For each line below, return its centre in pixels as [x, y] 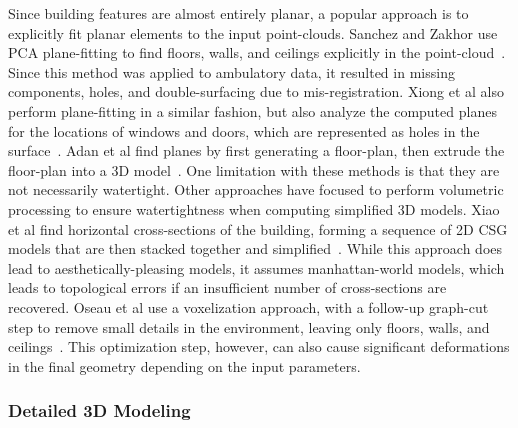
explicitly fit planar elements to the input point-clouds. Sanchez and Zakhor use [253, 32]
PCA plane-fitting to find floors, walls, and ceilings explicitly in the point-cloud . [257, 52]
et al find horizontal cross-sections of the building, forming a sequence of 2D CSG [258, 228]
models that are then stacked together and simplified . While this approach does [255, 248]
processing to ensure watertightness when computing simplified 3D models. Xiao [254, 208]
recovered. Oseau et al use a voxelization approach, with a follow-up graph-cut [248, 306]
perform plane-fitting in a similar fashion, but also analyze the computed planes [252, 110]
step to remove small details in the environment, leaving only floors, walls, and [249, 326]
